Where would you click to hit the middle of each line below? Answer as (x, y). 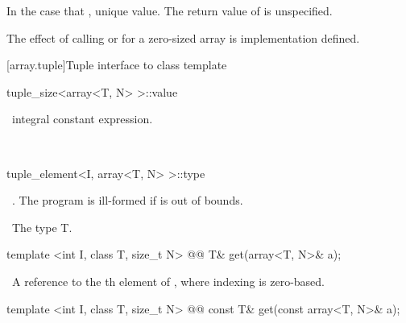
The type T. (42, 227)
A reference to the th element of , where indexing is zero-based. (168, 281)
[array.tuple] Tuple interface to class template (117, 65)
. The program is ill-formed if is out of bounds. (127, 200)
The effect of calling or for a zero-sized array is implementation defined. (183, 37)
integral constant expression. (82, 119)
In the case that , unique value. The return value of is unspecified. (170, 10)
